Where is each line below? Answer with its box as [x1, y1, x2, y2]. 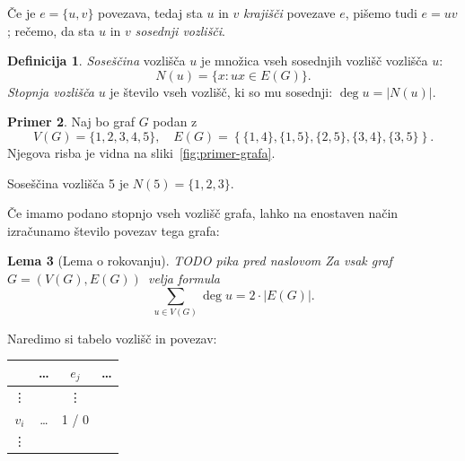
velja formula [148, 268, 221, 287]
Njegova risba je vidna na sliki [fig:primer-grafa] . [7, 143, 276, 161]
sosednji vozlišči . [135, 21, 226, 39]
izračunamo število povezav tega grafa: [7, 221, 220, 239]
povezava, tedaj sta [98, 4, 203, 22]
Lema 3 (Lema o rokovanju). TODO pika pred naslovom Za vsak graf [7, 251, 392, 270]
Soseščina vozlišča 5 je [7, 173, 129, 192]
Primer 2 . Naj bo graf [7, 112, 135, 131]
